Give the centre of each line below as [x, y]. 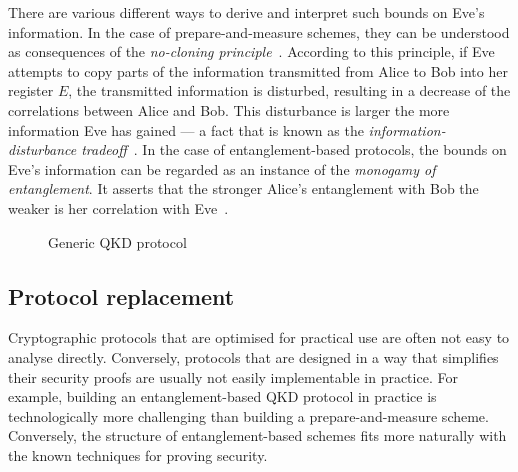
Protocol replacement [121, 295]
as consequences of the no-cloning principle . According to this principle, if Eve [251, 51]
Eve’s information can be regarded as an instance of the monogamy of [222, 168]
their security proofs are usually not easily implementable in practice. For [233, 376]
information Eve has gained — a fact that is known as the [186, 129]
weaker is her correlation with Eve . [118, 207]
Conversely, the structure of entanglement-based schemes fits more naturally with [257, 435]
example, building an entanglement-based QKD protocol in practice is [222, 396]
